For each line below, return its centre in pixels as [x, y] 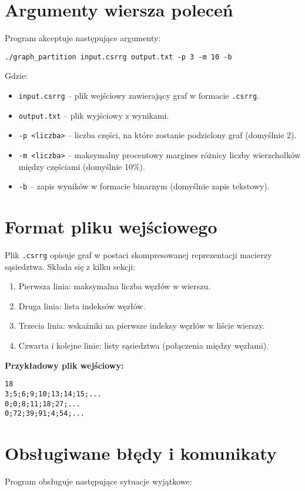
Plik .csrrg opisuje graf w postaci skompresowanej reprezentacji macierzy [138, 254]
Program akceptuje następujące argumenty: [83, 38]
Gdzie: [16, 76]
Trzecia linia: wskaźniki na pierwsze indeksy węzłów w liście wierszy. [142, 325]
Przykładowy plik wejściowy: [64, 365]
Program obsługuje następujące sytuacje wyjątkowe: [98, 481]
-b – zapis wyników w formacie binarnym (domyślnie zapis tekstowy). [144, 186]
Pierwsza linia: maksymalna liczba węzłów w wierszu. [115, 286]
